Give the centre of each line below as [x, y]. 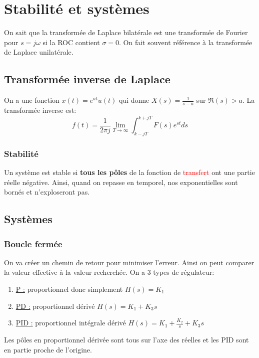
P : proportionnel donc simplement [69, 289]
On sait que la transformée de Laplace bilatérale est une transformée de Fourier [126, 32]
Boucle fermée [33, 243]
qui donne [134, 100]
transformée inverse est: [40, 110]
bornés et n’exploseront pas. [47, 192]
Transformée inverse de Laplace [87, 79]
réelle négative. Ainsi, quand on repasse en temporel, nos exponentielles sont [121, 182]
